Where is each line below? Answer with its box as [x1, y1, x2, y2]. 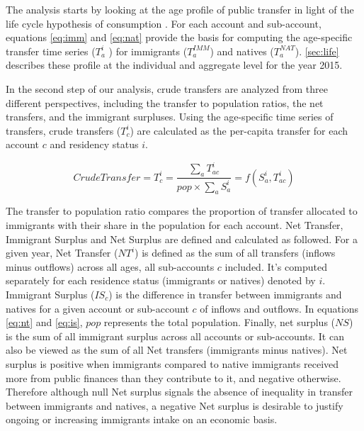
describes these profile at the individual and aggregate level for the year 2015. [6, 57, 343, 72]
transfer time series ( [6, 43, 96, 58]
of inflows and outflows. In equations [200, 301, 359, 315]
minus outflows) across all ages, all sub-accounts [6, 259, 215, 274]
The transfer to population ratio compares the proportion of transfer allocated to [6, 203, 358, 218]
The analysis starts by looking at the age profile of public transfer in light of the [6, 2, 354, 16]
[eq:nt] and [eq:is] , [6, 315, 83, 330]
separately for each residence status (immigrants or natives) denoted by [6, 273, 316, 288]
